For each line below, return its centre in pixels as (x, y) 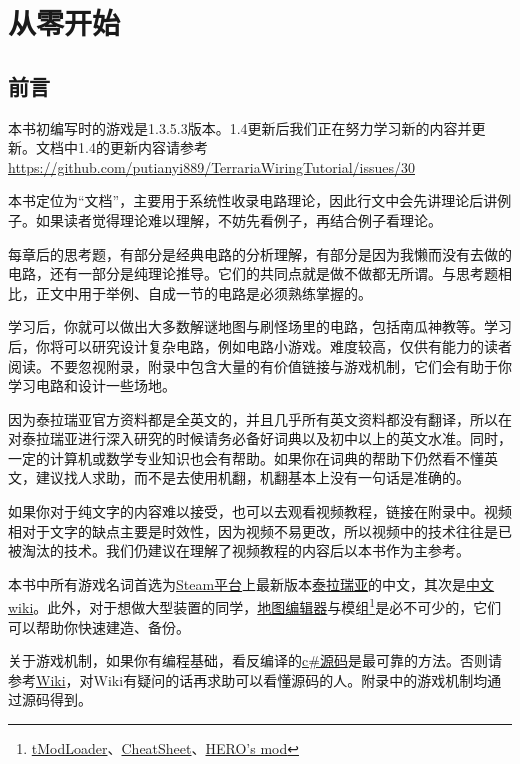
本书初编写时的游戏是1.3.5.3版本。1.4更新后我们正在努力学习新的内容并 (240, 127)
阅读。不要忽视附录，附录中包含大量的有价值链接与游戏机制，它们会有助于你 (260, 365)
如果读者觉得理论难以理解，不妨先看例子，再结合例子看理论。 (238, 219)
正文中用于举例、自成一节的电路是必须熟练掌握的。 (203, 292)
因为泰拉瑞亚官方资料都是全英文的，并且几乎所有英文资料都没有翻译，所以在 (260, 418)
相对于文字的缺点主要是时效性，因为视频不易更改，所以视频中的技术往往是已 (260, 530)
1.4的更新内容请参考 (142, 147)
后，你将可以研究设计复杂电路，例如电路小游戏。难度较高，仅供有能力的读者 (260, 345)
